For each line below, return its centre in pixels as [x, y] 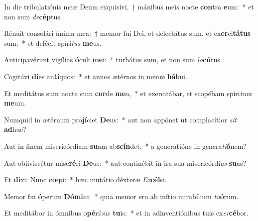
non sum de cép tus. [33, 16]
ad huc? [15, 129]
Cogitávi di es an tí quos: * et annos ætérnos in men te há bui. [96, 76]
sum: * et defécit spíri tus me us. [53, 43]
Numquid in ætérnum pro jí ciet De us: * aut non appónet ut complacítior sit [121, 119]
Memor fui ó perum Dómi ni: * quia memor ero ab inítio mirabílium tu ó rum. [121, 196]
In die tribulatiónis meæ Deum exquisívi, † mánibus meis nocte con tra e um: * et [129, 6]
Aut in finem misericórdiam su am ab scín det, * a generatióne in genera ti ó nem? [125, 146]
